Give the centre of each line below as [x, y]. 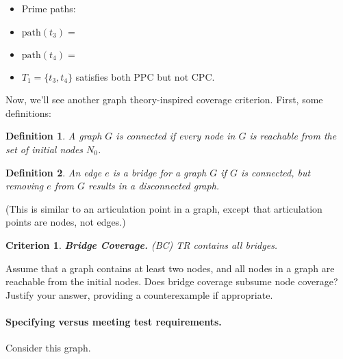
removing [25, 186]
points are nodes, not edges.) [66, 222]
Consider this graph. [48, 348]
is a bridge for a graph [160, 172]
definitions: [28, 112]
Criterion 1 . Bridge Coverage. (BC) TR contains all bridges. [142, 244]
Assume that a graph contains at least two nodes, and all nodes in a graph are [170, 268]
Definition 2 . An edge [54, 172]
